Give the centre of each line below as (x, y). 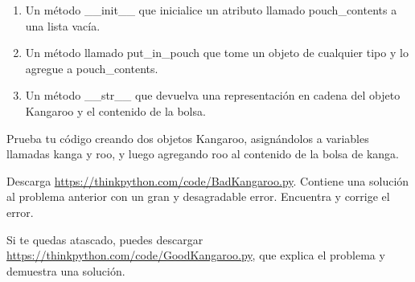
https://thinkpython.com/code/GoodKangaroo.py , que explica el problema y (196, 255)
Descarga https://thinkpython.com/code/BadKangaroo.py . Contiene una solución (208, 180)
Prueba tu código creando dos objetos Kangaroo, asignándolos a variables (188, 138)
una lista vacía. (63, 25)
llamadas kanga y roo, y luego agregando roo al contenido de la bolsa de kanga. (203, 154)
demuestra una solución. (66, 270)
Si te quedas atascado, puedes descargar (105, 239)
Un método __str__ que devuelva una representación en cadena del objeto (213, 95)
